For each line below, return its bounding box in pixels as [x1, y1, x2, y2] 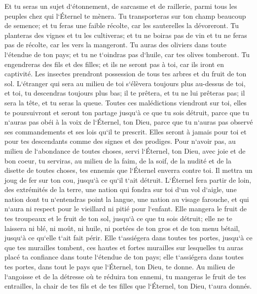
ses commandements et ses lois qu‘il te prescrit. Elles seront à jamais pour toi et [4, 126, 247, 136]
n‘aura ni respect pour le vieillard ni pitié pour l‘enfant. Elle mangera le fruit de [4, 203, 247, 214]
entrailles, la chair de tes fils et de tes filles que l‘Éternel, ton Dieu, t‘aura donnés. [4, 281, 252, 291]
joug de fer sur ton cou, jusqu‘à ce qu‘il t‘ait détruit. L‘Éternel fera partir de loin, [4, 174, 252, 185]
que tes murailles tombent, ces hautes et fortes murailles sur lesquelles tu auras [4, 242, 243, 252]
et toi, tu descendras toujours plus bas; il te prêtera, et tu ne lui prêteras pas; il [4, 88, 245, 98]
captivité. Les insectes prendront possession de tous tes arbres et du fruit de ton [4, 68, 247, 79]
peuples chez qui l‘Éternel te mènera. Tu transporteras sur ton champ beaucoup [4, 10, 246, 21]
